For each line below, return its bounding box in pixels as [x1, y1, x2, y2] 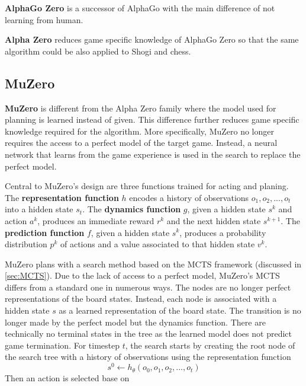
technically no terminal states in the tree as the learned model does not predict [5, 327, 292, 340]
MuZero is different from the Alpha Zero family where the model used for [5, 101, 276, 114]
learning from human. [5, 13, 83, 25]
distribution [5, 238, 47, 250]
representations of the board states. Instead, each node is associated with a [5, 292, 277, 305]
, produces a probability [179, 226, 266, 238]
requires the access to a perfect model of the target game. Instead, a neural [5, 136, 278, 149]
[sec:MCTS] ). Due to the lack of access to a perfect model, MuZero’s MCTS [5, 269, 280, 282]
